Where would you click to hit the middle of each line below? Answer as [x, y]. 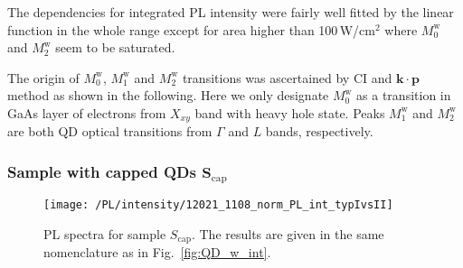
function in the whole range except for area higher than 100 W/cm [191, 29]
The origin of [43, 77]
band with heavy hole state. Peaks [290, 112]
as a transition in [404, 95]
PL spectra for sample [105, 234]
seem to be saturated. [115, 47]
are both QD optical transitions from [110, 131]
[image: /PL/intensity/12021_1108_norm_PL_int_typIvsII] [218, 205]
